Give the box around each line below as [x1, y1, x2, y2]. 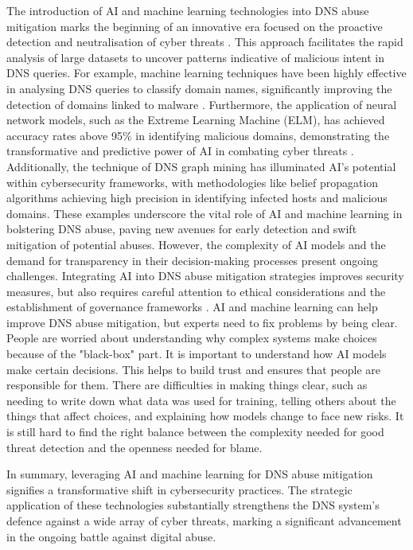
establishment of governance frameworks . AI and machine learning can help [6, 298, 378, 315]
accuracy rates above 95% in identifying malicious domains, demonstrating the [6, 127, 390, 143]
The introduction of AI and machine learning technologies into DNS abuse [6, 2, 369, 18]
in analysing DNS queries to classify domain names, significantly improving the [6, 80, 392, 96]
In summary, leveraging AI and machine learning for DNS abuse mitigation [6, 466, 373, 482]
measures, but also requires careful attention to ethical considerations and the [6, 283, 386, 299]
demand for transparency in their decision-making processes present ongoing [6, 252, 378, 268]
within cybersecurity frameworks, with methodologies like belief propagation [6, 174, 379, 190]
